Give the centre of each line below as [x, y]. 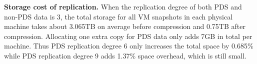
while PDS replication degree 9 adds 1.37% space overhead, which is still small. [125, 55]
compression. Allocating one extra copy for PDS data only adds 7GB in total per [128, 36]
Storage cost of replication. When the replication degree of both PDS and [123, 6]
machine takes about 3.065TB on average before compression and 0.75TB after [125, 26]
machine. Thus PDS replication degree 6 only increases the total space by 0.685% [129, 46]
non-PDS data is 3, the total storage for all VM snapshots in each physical [118, 16]
